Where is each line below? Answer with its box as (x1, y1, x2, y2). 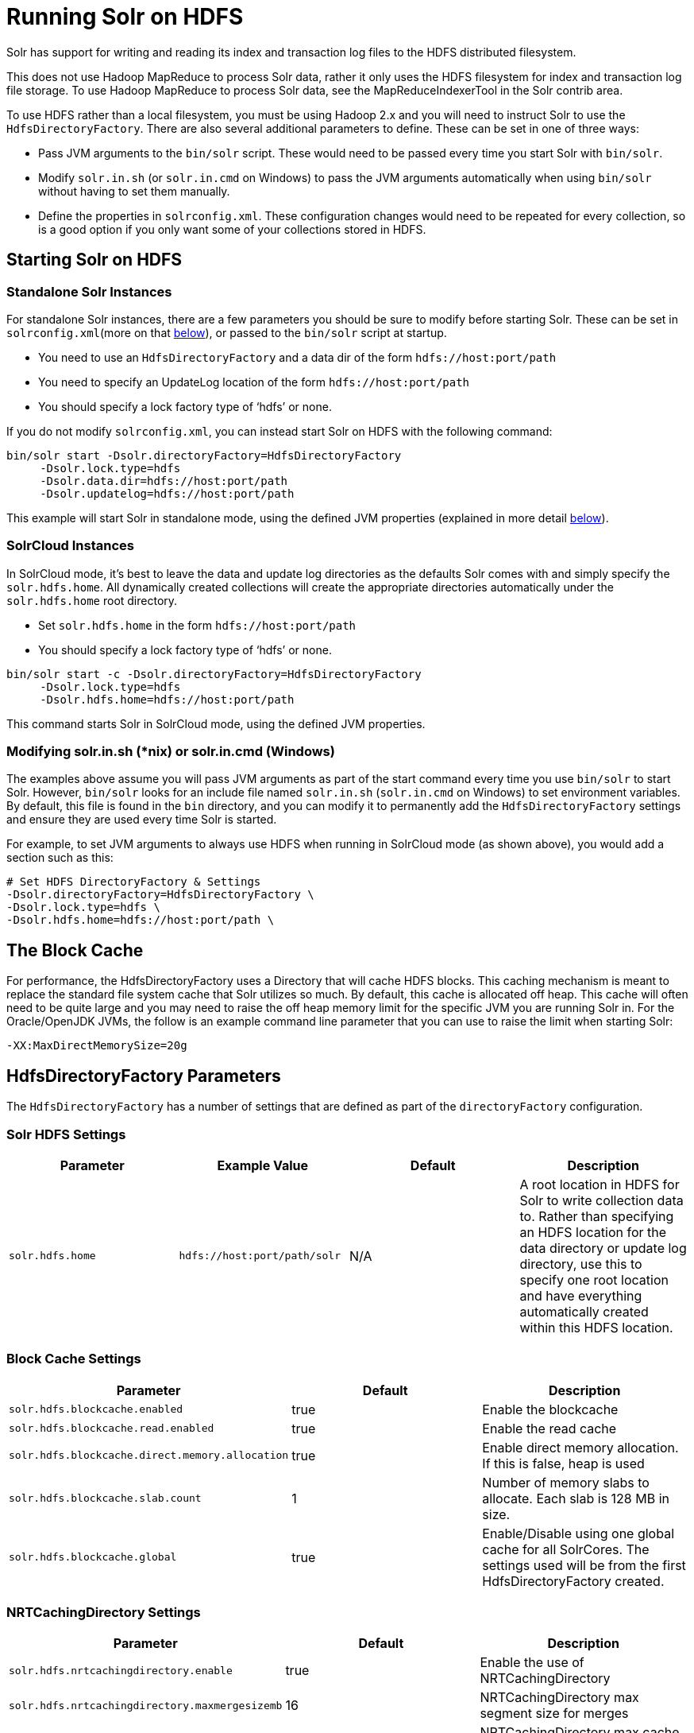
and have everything (519, 1287, 642, 1304)
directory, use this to (519, 1255, 642, 1272)
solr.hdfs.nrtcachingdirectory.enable (9, 1664, 233, 1677)
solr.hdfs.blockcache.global (9, 1551, 177, 1564)
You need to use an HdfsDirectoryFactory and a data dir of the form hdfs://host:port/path (38, 350, 557, 364)
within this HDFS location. (519, 1319, 673, 1336)
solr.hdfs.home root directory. (6, 593, 178, 607)
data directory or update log (519, 1239, 687, 1256)
